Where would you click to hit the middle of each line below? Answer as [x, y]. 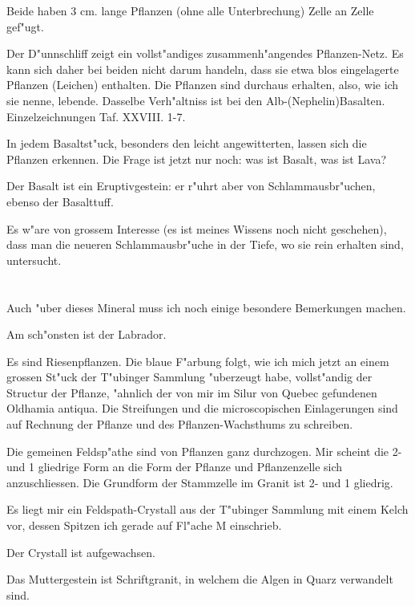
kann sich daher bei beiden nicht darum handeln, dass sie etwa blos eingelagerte [203, 69]
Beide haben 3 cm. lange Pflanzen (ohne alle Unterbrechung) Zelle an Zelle [190, 10]
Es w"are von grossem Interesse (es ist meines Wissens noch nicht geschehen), [197, 228]
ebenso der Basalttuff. [60, 201]
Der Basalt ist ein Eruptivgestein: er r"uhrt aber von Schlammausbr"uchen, [191, 186]
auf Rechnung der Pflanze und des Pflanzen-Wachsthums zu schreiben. [180, 424]
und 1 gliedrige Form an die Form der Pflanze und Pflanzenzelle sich [175, 467]
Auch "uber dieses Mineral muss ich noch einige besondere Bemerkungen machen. [206, 307]
